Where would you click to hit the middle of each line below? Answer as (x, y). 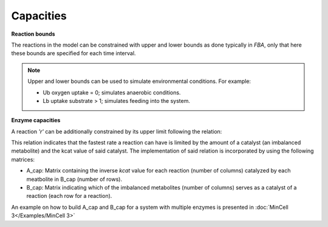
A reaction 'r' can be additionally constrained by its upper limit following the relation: (117, 131)
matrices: (23, 159)
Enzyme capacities (36, 120)
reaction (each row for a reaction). (69, 196)
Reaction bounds (33, 34)
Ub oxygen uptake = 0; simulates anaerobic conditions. (112, 92)
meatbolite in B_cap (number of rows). (74, 179)
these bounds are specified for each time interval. (73, 53)
